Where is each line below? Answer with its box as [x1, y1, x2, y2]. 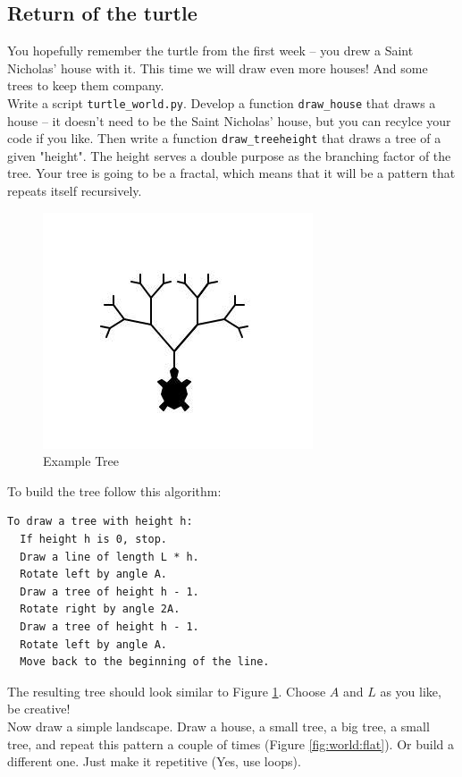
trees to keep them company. [7, 76, 164, 95]
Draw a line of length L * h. [20, 550, 199, 563]
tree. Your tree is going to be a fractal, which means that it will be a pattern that [7, 164, 456, 182]
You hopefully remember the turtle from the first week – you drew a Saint [7, 41, 414, 60]
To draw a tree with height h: [7, 515, 193, 528]
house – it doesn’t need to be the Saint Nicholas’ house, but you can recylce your [7, 111, 451, 130]
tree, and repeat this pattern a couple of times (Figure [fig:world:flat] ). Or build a [7, 734, 454, 753]
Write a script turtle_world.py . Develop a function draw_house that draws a [7, 93, 436, 112]
